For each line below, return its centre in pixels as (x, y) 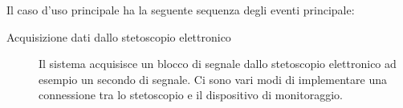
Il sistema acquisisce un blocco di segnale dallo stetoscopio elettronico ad (218, 64)
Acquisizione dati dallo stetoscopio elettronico (119, 36)
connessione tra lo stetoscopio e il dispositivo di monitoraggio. (191, 95)
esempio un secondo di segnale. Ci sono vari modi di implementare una (213, 79)
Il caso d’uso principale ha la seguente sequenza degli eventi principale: (181, 10)
